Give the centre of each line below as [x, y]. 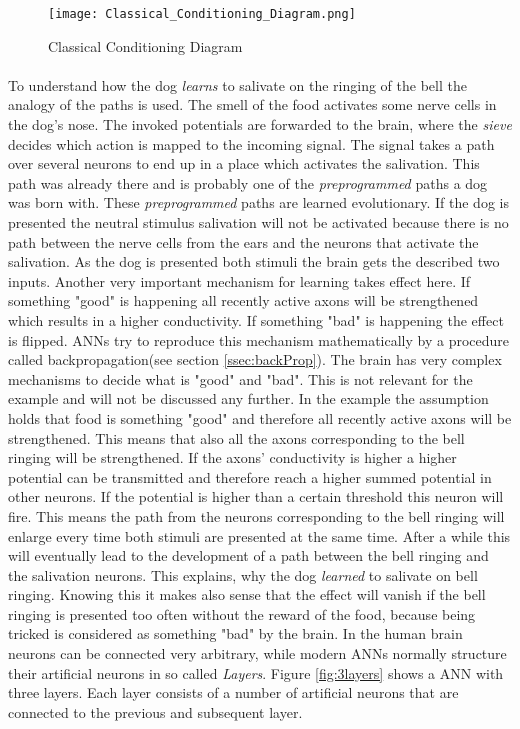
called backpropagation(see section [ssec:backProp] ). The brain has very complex [255, 359]
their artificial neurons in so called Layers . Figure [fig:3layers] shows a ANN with [256, 672]
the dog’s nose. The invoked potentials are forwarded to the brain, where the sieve [260, 124]
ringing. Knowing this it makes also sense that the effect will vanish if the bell [247, 594]
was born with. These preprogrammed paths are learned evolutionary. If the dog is [258, 202]
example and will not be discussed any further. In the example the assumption [248, 398]
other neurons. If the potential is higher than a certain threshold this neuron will [256, 496]
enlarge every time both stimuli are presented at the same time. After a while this [259, 535]
